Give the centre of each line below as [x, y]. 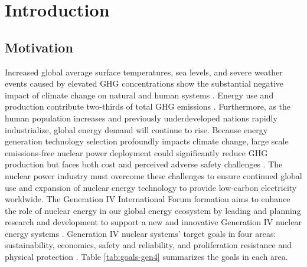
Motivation [39, 47]
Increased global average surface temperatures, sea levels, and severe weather [144, 72]
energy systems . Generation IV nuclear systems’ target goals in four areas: [141, 233]
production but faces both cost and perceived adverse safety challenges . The [144, 164]
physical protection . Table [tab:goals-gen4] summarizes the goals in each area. [146, 257]
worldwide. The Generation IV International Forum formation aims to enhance [148, 199]
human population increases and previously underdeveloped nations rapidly [141, 118]
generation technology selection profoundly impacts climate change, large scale [147, 141]
